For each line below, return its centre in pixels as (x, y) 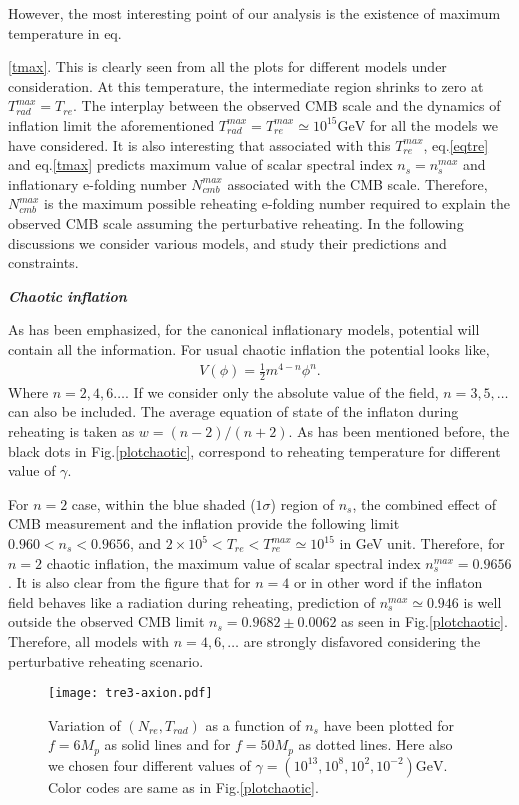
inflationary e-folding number (97, 183)
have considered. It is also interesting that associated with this (199, 144)
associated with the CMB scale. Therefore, (357, 183)
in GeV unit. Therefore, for (422, 543)
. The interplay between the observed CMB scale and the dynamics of (287, 105)
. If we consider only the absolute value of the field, (282, 391)
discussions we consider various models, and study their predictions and (227, 242)
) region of (302, 503)
